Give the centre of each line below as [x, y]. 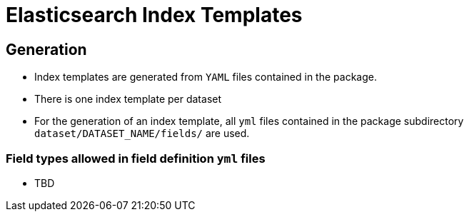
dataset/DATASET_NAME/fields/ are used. [142, 133]
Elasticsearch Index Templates [154, 15]
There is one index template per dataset [128, 99]
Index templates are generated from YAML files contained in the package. [206, 77]
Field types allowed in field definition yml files [136, 158]
